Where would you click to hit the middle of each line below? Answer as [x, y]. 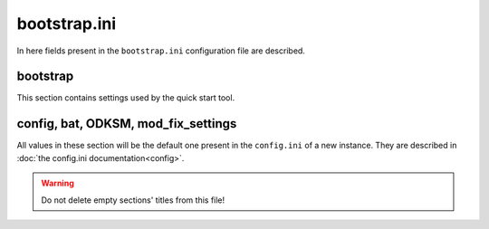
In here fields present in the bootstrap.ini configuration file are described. [161, 51]
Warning [58, 183]
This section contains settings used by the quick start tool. [126, 98]
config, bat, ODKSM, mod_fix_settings [127, 124]
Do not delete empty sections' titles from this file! [133, 200]
